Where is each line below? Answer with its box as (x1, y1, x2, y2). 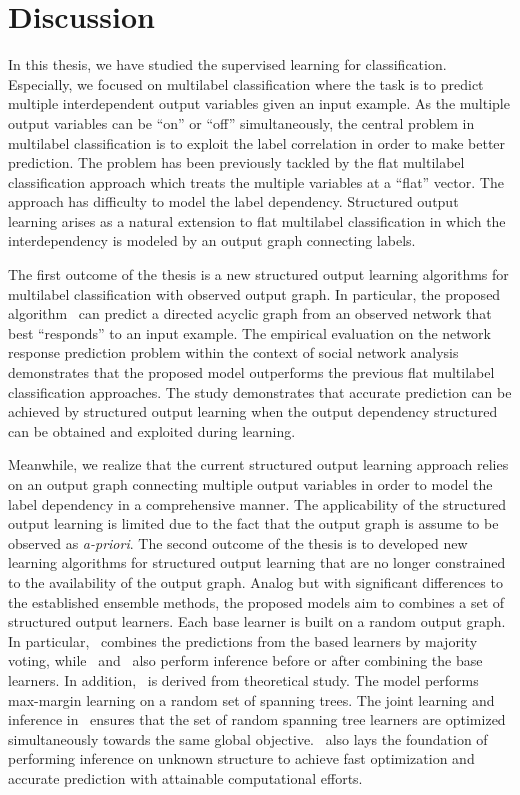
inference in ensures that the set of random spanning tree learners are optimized (8, 709, 506, 730)
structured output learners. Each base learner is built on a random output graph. (8, 611, 506, 632)
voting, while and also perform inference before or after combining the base (8, 650, 483, 671)
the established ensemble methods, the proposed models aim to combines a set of (8, 591, 505, 612)
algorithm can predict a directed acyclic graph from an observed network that (8, 303, 492, 324)
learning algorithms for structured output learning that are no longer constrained (8, 552, 506, 573)
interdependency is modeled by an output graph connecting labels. (8, 230, 416, 251)
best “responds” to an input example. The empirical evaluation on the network (8, 322, 491, 343)
